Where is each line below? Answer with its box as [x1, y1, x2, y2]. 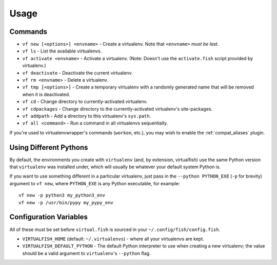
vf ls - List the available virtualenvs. [22, 48, 102, 54]
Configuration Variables [9, 213, 88, 221]
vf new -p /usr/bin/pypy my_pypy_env [18, 200, 114, 205]
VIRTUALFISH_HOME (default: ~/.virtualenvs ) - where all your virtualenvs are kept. [22, 236, 205, 242]
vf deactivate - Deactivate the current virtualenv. [22, 69, 133, 76]
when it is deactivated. [22, 91, 70, 97]
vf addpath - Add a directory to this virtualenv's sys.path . [22, 113, 151, 119]
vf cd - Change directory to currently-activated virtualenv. [22, 98, 148, 105]
